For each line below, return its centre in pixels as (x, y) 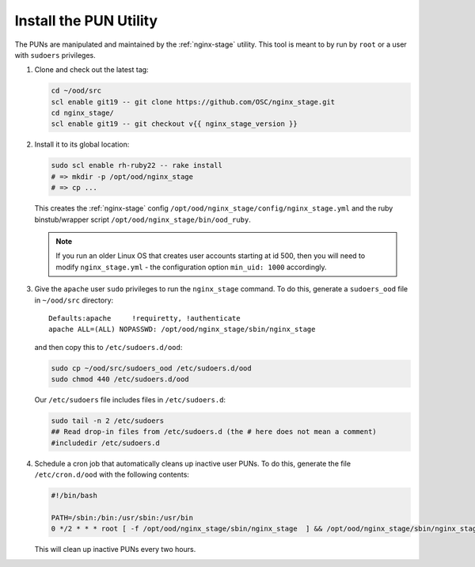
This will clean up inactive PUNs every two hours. (115, 550)
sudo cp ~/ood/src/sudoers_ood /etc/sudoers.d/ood (152, 368)
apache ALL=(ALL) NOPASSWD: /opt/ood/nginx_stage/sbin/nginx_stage (182, 329)
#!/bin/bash (74, 496)
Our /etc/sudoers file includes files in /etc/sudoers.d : (130, 400)
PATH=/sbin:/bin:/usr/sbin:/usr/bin (122, 518)
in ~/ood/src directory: (74, 300)
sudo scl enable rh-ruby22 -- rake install (137, 166)
